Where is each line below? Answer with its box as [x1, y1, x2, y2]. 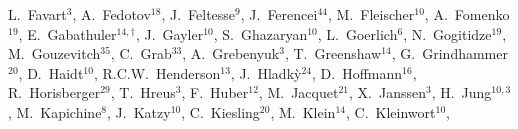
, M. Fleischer [327, 4, 415, 24]
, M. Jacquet [258, 82, 339, 103]
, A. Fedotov [72, 4, 151, 24]
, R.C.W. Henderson [93, 62, 221, 83]
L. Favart [8, 4, 67, 24]
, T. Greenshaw [284, 43, 382, 64]
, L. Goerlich [317, 23, 398, 44]
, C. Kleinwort [345, 101, 436, 122]
